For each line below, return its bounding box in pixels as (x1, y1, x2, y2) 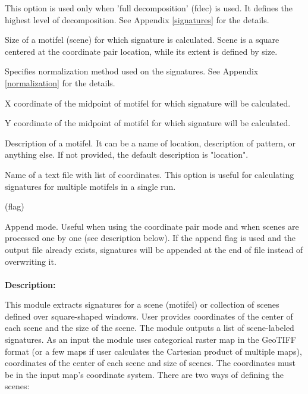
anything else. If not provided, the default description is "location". (5, 148, 249, 161)
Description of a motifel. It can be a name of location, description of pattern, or (5, 136, 296, 149)
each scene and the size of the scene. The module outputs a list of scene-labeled (5, 321, 294, 334)
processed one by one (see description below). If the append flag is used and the (5, 232, 296, 244)
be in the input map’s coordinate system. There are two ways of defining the (5, 368, 284, 380)
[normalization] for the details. (5, 76, 115, 89)
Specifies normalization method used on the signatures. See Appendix (5, 65, 259, 77)
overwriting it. (5, 255, 56, 267)
